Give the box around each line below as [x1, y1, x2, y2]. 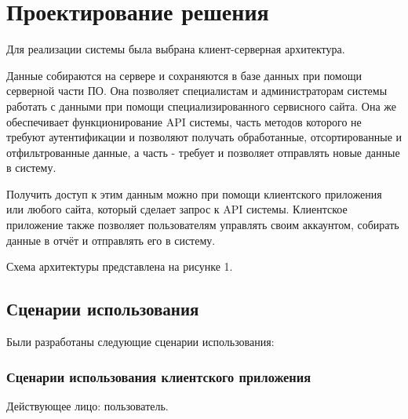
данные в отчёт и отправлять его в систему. [6, 231, 216, 248]
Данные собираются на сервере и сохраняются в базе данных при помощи [6, 67, 362, 83]
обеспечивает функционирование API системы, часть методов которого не [6, 113, 362, 129]
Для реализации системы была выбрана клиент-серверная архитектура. [6, 41, 345, 57]
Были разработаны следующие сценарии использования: [6, 333, 275, 350]
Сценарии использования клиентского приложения [6, 366, 311, 386]
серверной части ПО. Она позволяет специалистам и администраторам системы [6, 82, 388, 99]
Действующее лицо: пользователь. [6, 397, 169, 414]
